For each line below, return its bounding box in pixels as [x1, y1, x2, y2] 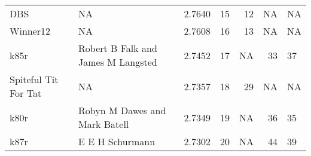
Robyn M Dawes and [78, 103, 166, 117]
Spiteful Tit [10, 72, 59, 86]
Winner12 [10, 24, 51, 38]
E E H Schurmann [78, 134, 155, 148]
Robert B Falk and [78, 41, 157, 55]
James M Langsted [78, 55, 157, 69]
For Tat [10, 86, 42, 100]
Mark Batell [78, 117, 129, 131]
